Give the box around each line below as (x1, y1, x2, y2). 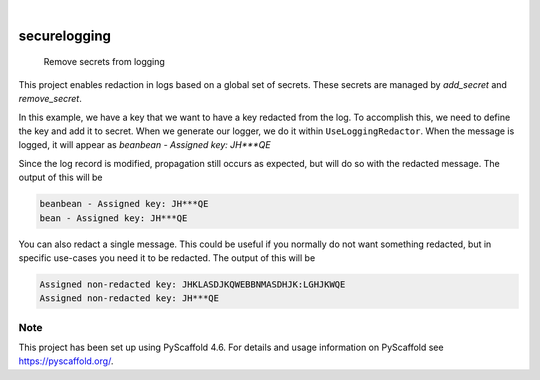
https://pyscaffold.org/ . (18, 355, 114, 367)
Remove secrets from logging (43, 56, 165, 68)
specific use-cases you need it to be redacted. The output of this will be (18, 251, 316, 264)
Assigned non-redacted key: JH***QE (39, 293, 220, 304)
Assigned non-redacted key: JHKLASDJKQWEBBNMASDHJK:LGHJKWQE (39, 278, 346, 290)
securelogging (18, 27, 112, 44)
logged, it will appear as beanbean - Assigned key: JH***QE (18, 139, 271, 151)
